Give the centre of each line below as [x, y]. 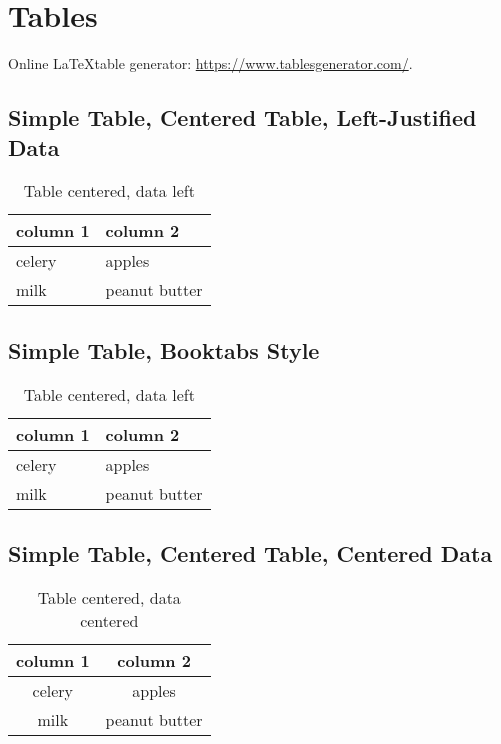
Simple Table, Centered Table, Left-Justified [242, 117]
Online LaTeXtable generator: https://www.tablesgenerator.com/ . [210, 63]
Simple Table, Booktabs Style [164, 349]
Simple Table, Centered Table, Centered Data [250, 552]
